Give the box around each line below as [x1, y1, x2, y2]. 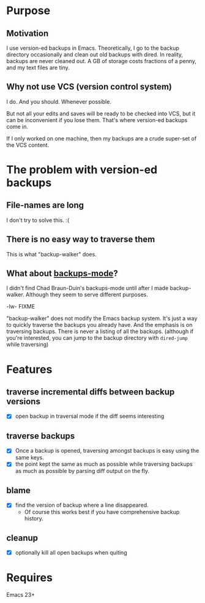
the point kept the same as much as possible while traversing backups [15, 461, 193, 468]
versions [6, 396, 41, 407]
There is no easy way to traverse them [6, 234, 155, 245]
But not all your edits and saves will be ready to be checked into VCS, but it [6, 110, 196, 117]
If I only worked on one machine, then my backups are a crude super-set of [6, 134, 197, 142]
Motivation [6, 28, 49, 39]
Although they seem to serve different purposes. [25, 291, 148, 298]
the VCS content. [6, 141, 50, 148]
